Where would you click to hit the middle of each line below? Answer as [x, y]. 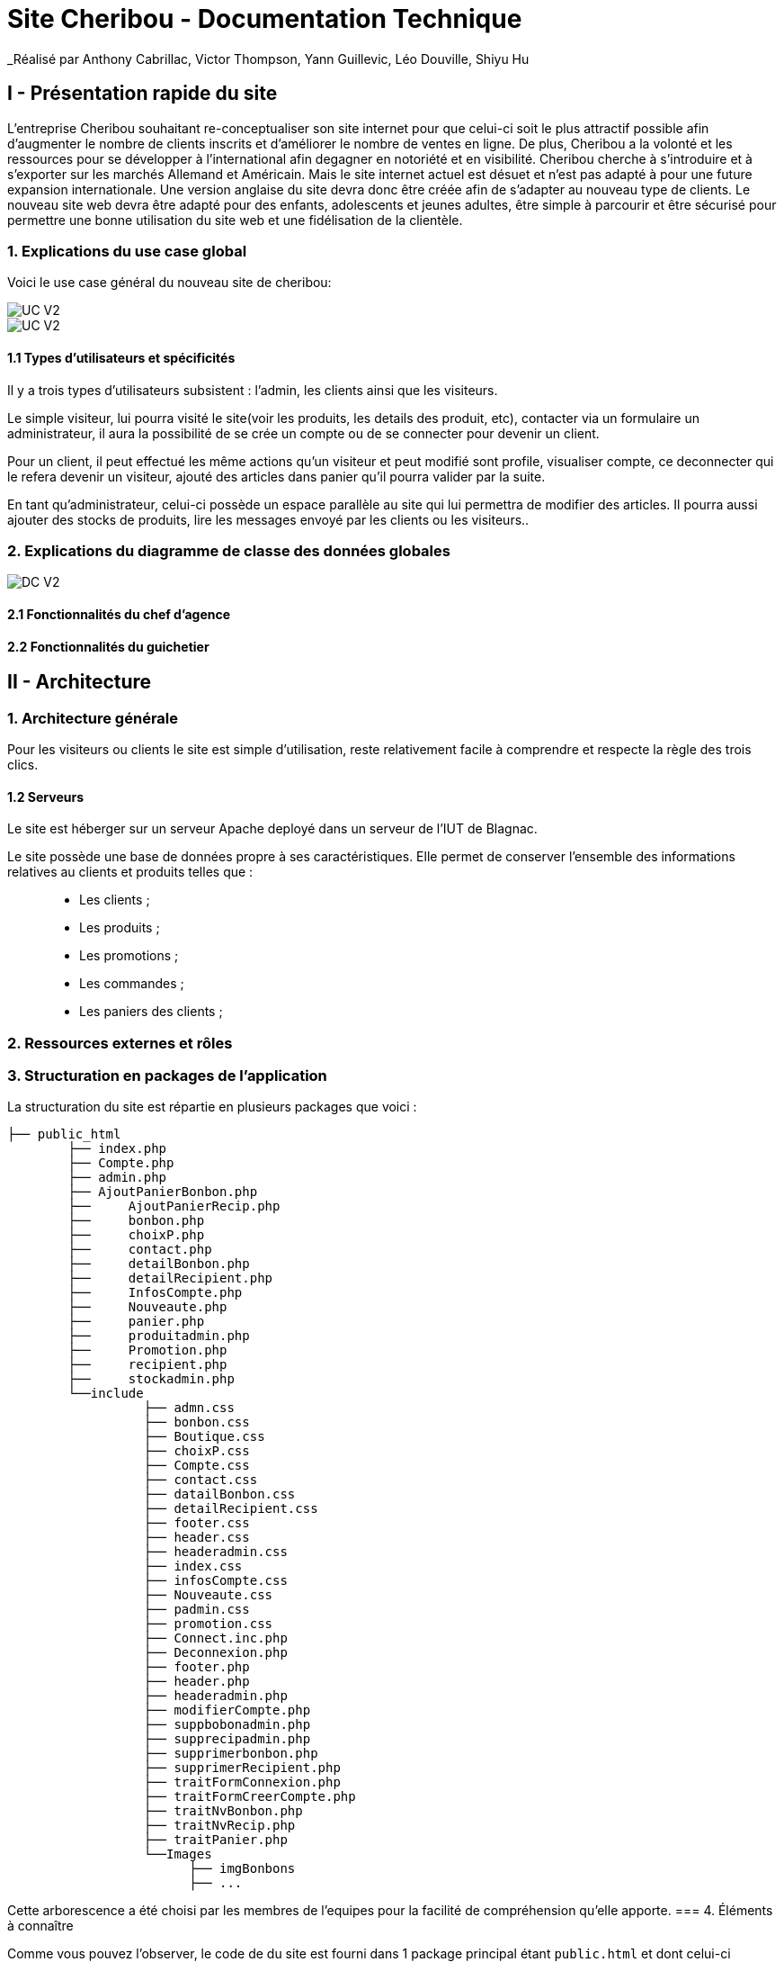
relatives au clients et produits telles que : [130, 872]
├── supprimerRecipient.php [242, 1768]
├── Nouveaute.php [147, 1307]
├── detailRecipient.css [231, 1509]
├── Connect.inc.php [215, 1638]
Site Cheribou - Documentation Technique [265, 19]
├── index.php [117, 1149]
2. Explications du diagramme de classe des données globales [229, 550]
